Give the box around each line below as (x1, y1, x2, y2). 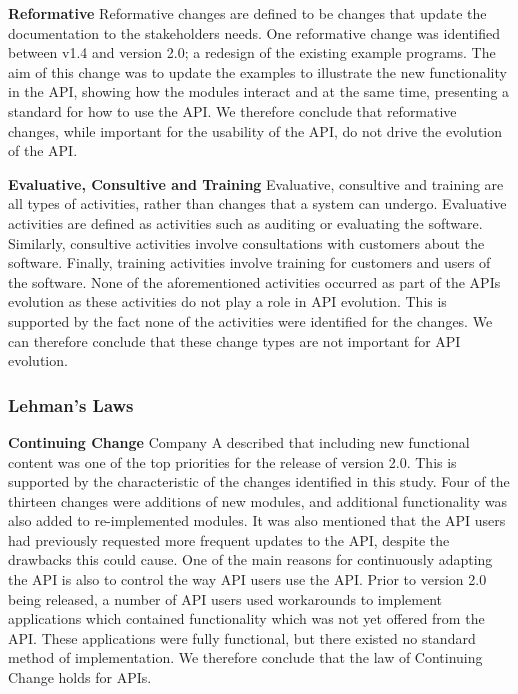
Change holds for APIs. (8, 667, 152, 688)
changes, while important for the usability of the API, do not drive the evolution (8, 120, 503, 141)
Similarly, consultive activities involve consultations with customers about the (8, 232, 485, 253)
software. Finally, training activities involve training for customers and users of (8, 252, 491, 273)
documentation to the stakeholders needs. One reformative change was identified (8, 22, 500, 43)
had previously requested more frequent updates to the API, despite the (8, 529, 450, 550)
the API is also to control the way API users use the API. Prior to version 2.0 (8, 569, 487, 590)
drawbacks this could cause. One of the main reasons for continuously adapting (8, 549, 493, 570)
